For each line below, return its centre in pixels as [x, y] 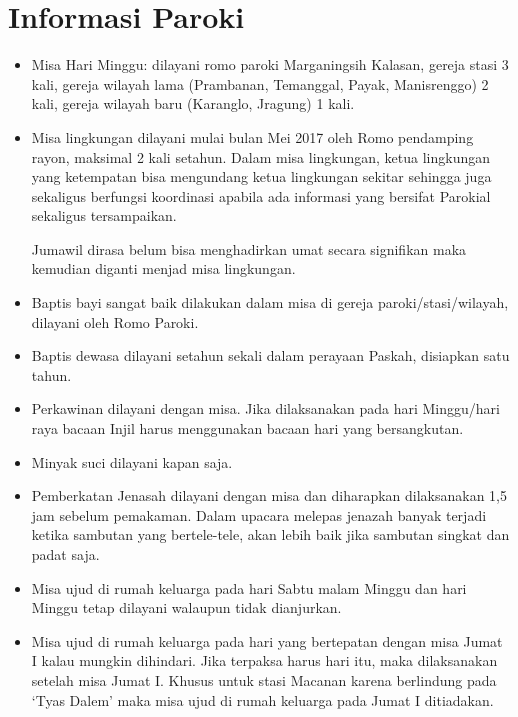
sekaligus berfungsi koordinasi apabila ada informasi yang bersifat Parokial [261, 195]
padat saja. [65, 554]
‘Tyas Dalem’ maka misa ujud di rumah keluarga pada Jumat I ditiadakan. [262, 699]
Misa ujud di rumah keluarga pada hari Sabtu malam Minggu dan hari [249, 587]
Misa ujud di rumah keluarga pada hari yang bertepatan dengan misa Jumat [267, 640]
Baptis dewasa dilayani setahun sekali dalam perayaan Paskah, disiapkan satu [270, 355]
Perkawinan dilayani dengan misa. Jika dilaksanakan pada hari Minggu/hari [265, 408]
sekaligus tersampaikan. [104, 215]
